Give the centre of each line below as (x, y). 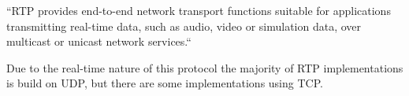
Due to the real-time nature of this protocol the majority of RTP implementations (205, 67)
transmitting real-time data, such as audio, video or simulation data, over (184, 26)
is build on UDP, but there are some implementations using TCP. (165, 83)
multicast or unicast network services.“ (99, 41)
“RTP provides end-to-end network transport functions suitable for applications (199, 10)
